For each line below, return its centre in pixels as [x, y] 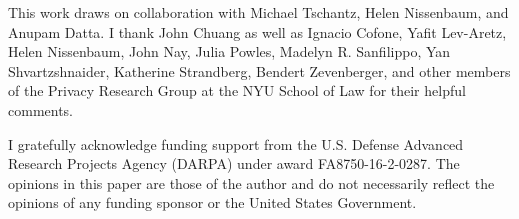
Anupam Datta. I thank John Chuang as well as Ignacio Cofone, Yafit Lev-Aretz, [257, 31]
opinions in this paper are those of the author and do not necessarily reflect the [251, 182]
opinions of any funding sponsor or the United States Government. [212, 202]
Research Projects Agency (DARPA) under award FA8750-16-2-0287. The [234, 163]
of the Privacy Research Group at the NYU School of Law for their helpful [237, 90]
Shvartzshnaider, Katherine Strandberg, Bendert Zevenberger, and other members [259, 70]
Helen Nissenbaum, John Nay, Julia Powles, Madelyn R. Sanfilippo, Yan [229, 51]
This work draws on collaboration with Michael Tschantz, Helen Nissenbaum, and [258, 12]
